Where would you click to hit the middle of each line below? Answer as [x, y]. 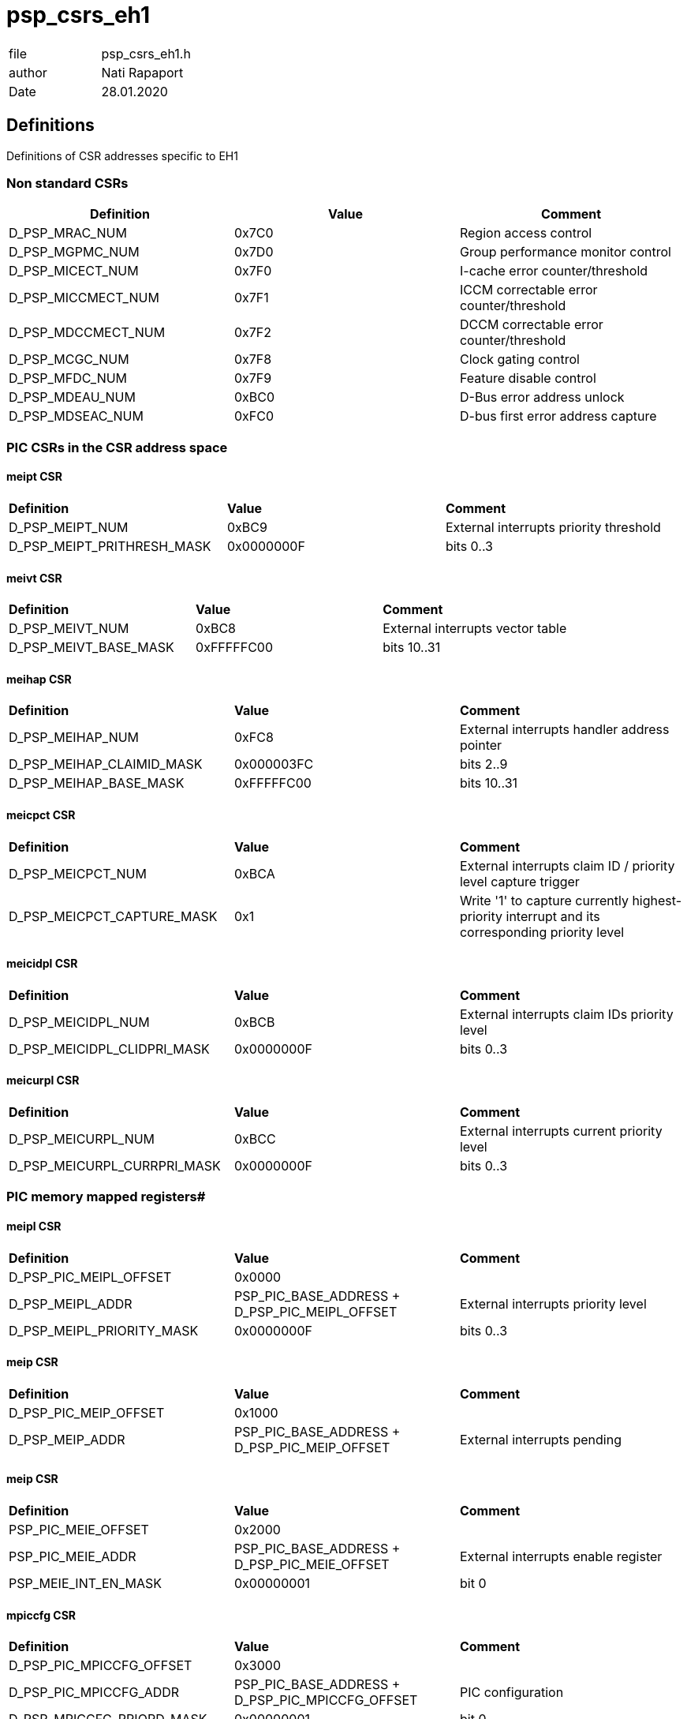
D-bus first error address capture [558, 416]
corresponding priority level [542, 932]
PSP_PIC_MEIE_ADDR [73, 1557]
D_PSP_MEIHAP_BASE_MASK [97, 783]
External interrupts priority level [553, 1303]
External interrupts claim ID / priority [567, 865]
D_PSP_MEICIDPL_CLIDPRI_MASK [109, 1049]
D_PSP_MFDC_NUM [68, 378]
